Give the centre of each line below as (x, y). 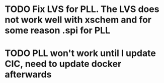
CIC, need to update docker (63, 64)
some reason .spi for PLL (58, 30)
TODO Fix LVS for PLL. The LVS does (82, 9)
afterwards (28, 75)
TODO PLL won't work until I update (80, 53)
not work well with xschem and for (78, 20)
